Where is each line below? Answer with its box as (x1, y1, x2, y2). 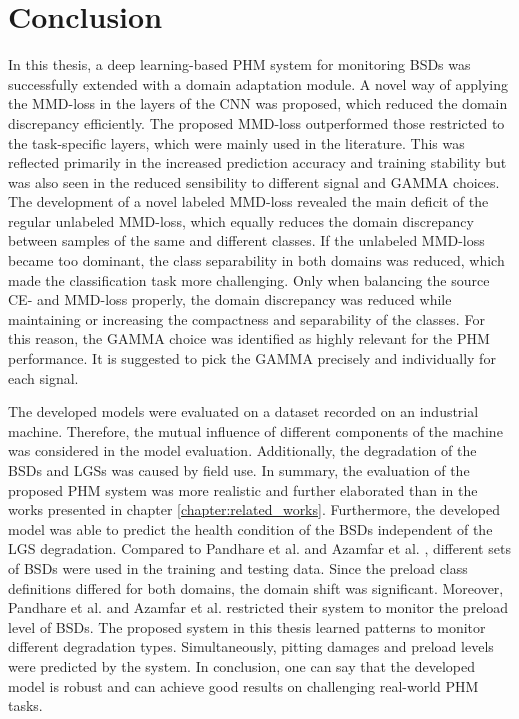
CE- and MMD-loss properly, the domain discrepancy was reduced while (8, 289, 452, 310)
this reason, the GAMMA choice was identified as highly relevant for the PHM (8, 328, 490, 349)
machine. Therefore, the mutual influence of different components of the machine (8, 420, 503, 441)
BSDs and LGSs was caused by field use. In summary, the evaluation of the (8, 460, 470, 480)
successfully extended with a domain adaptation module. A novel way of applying (8, 73, 508, 94)
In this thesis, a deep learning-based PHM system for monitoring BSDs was (8, 54, 471, 75)
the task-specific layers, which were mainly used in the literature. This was (8, 132, 465, 153)
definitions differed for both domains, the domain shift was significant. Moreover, (8, 577, 504, 598)
